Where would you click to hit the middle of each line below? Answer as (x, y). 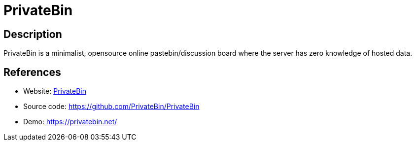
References (32, 72)
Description (33, 34)
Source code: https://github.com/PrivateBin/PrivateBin (111, 107)
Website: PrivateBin (55, 91)
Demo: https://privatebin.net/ (70, 122)
